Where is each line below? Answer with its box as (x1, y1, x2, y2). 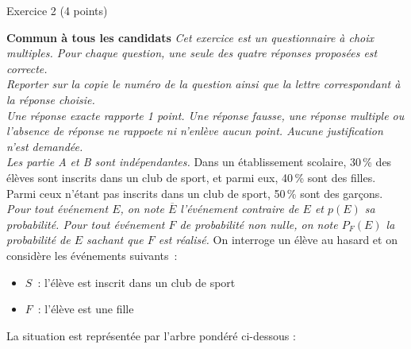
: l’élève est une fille (37, 301, 134, 317)
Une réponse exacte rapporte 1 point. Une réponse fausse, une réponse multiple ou (6, 107, 405, 123)
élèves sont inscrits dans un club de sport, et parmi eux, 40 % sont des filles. (6, 169, 376, 185)
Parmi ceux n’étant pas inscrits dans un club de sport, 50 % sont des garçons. (6, 184, 383, 201)
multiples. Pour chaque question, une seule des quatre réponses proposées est (6, 45, 378, 61)
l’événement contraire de (180, 200, 299, 217)
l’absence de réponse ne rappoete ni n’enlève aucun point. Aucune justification (6, 122, 383, 139)
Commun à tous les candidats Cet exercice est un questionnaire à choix (6, 29, 375, 45)
